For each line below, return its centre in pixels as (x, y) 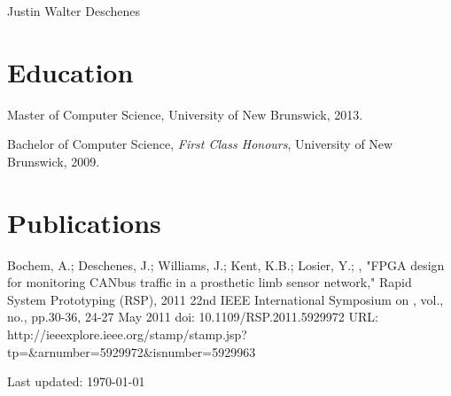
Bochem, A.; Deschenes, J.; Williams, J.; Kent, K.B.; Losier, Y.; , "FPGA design (226, 264)
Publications (84, 222)
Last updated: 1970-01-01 (76, 381)
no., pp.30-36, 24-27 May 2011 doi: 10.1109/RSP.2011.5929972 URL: (193, 317)
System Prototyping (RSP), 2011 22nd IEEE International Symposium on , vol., (225, 299)
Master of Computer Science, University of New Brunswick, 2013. (185, 114)
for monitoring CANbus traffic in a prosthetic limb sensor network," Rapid (210, 282)
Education (70, 71)
